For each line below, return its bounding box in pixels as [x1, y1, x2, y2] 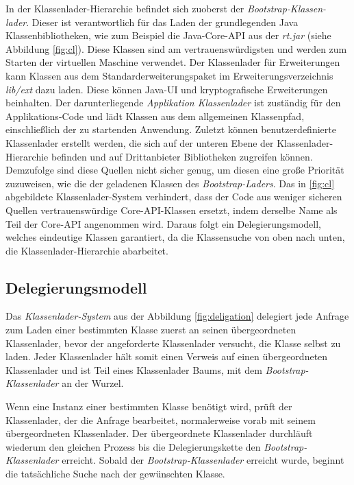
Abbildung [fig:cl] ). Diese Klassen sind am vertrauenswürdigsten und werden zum [5, 41, 347, 56]
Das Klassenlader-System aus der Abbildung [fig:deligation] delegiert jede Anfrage [5, 309, 349, 323]
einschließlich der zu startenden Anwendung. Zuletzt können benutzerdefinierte [5, 122, 336, 137]
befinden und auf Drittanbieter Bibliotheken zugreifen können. [51, 149, 313, 163]
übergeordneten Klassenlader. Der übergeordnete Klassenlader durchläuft [5, 426, 313, 440]
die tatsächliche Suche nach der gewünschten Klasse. [5, 466, 225, 481]
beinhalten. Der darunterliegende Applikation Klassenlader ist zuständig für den [5, 95, 341, 110]
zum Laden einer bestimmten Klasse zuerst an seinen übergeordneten [5, 322, 296, 337]
